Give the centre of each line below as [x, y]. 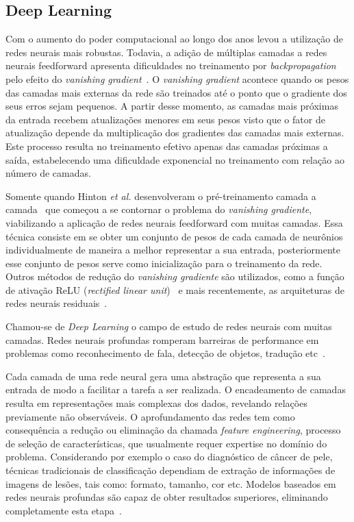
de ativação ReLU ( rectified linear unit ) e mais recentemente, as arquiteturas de [175, 289]
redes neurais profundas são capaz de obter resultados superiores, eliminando [167, 497]
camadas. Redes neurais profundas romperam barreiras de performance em [162, 339]
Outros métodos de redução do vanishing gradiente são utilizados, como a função [175, 276]
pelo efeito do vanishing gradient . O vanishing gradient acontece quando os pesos [177, 78]
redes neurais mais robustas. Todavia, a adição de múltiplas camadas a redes [166, 52]
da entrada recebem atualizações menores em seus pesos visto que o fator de [165, 119]
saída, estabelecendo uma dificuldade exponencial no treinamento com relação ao [175, 159]
